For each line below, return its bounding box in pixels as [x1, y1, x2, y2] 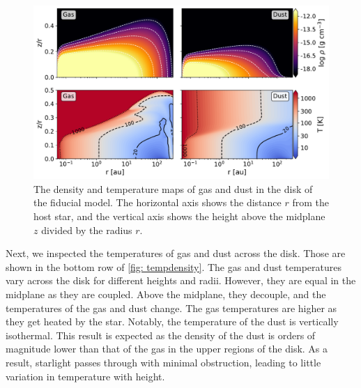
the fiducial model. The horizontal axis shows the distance [33, 195, 282, 210]
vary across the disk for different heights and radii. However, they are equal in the [6, 273, 356, 288]
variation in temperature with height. [6, 368, 165, 383]
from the [292, 195, 329, 210]
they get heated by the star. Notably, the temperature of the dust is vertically [6, 314, 339, 329]
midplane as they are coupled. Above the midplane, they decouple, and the [6, 287, 326, 302]
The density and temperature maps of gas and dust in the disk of [33, 181, 313, 196]
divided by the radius [41, 222, 132, 237]
